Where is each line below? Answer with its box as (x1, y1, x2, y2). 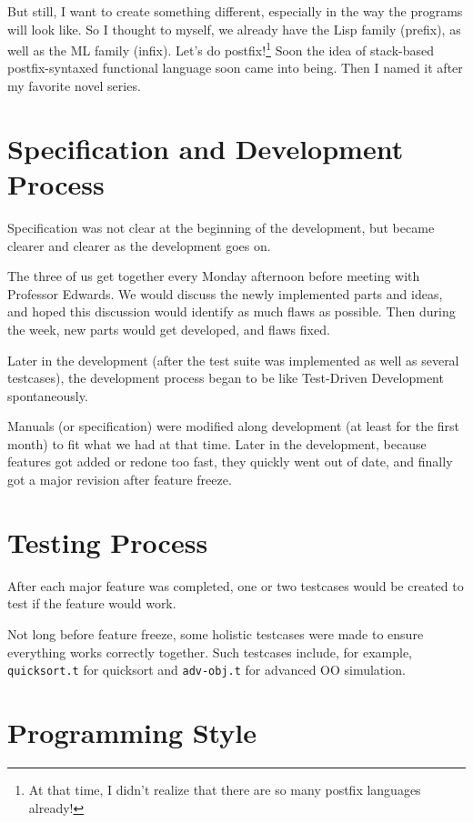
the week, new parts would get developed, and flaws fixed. (7, 319, 330, 338)
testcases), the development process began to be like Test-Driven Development (7, 368, 444, 387)
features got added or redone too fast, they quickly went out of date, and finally (7, 452, 453, 471)
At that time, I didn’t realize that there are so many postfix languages (28, 779, 421, 798)
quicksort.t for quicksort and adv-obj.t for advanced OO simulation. (7, 660, 406, 679)
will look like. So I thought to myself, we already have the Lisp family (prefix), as (7, 19, 461, 38)
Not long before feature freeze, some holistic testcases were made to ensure (7, 624, 424, 643)
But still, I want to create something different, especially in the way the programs (7, 2, 463, 20)
